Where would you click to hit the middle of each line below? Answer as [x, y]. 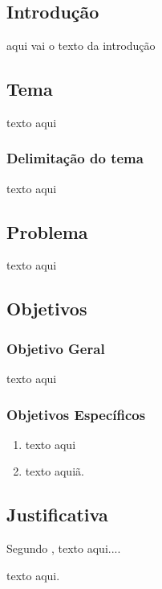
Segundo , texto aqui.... [64, 548]
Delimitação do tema [75, 158]
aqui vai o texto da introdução [81, 45]
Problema [47, 231]
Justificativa [57, 515]
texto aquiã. [55, 471]
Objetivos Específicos [76, 414]
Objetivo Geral [56, 348]
